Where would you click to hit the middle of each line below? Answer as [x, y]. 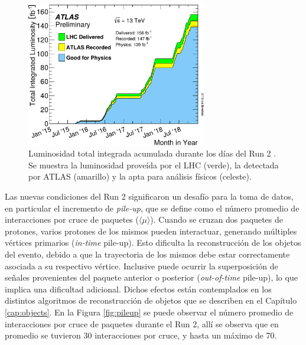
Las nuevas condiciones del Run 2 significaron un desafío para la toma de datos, [149, 196]
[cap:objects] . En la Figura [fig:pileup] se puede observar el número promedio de [149, 312]
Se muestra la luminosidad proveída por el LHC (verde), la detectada [154, 165]
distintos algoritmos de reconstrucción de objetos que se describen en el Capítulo [151, 300]
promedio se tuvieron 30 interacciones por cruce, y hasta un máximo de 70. [141, 335]
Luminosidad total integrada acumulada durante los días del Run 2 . [152, 153]
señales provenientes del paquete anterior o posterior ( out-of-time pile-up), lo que [151, 277]
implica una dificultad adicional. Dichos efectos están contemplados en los [138, 289]
